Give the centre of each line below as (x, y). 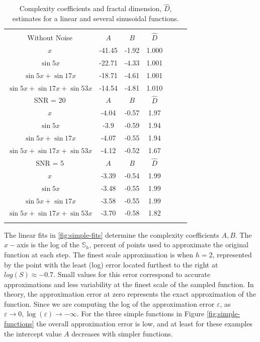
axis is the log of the (48, 245)
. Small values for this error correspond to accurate (132, 274)
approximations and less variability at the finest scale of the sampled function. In (129, 284)
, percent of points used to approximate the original (169, 245)
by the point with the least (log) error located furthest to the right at (111, 264)
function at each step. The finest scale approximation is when (99, 254)
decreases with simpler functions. (122, 333)
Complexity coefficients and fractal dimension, (91, 8)
